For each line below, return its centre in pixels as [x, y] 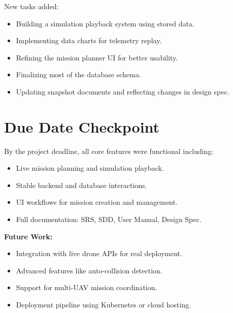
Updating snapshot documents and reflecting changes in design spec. [123, 91]
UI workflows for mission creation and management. [97, 202]
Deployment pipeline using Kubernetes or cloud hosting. [104, 305]
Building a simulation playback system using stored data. [105, 23]
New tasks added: [31, 6]
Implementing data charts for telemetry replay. [89, 40]
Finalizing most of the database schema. [78, 74]
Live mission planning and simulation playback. [90, 168]
